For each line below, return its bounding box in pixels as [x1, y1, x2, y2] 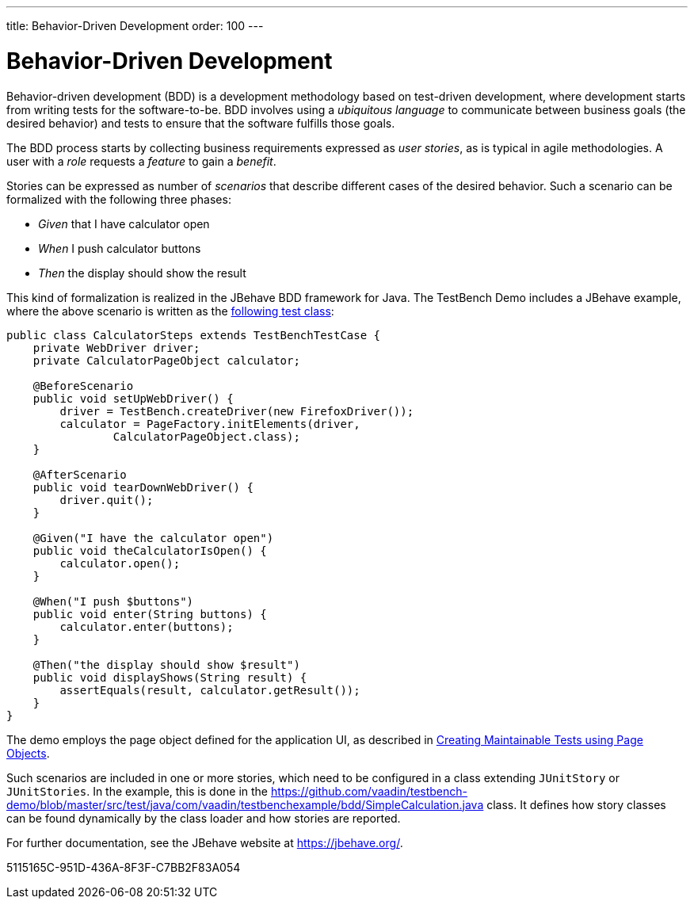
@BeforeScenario [32, 379, 134, 392]
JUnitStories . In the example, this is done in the [6, 784, 269, 798]
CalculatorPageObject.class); [112, 430, 300, 443]
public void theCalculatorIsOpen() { [32, 544, 267, 557]
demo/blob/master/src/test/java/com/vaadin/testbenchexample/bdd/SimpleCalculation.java [6, 797, 484, 811]
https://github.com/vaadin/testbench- [270, 784, 468, 798]
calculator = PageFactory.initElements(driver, [59, 417, 360, 430]
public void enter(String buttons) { [32, 607, 267, 621]
